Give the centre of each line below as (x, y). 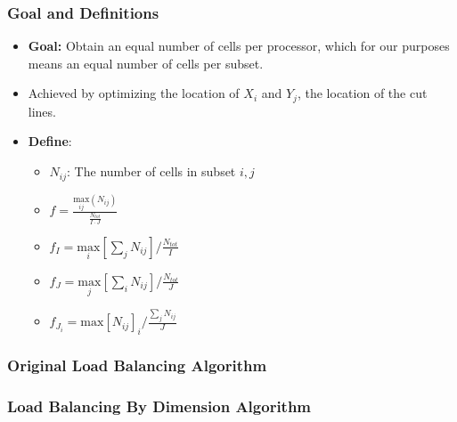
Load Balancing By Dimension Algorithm (159, 406)
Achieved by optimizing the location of (134, 93)
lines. (42, 111)
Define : (50, 141)
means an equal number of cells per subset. (146, 63)
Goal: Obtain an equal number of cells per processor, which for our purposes (239, 46)
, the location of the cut (362, 93)
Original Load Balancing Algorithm (137, 365)
